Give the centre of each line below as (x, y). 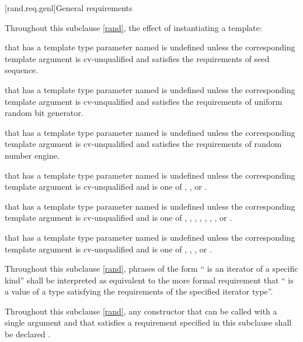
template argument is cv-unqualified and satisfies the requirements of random (143, 144)
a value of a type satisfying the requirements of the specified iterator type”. (139, 291)
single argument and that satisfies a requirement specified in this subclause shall (148, 322)
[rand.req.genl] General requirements (69, 8)
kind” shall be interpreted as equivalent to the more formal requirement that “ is (149, 280)
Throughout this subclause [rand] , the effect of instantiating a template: (133, 27)
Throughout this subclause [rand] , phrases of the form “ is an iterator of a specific (151, 269)
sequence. (22, 70)
